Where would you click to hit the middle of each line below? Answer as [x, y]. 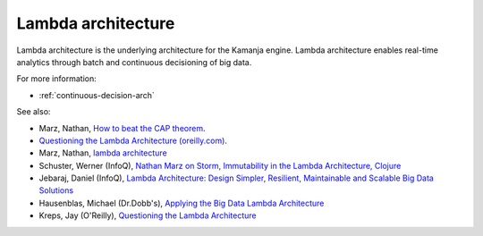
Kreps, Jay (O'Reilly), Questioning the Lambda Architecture [148, 215]
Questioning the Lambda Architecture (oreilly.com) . [133, 140]
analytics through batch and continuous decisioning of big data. [134, 62]
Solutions [56, 190]
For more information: [57, 79]
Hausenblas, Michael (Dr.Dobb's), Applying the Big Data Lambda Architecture [182, 203]
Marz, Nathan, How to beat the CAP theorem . [122, 128]
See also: [34, 112]
